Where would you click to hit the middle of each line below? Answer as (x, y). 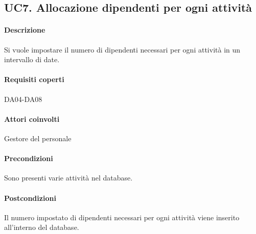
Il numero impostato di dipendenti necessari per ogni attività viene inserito (122, 217)
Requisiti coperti (34, 79)
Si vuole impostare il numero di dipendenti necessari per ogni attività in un (122, 49)
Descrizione (25, 30)
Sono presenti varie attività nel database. (68, 178)
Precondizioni (29, 158)
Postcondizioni (30, 198)
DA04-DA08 (23, 99)
